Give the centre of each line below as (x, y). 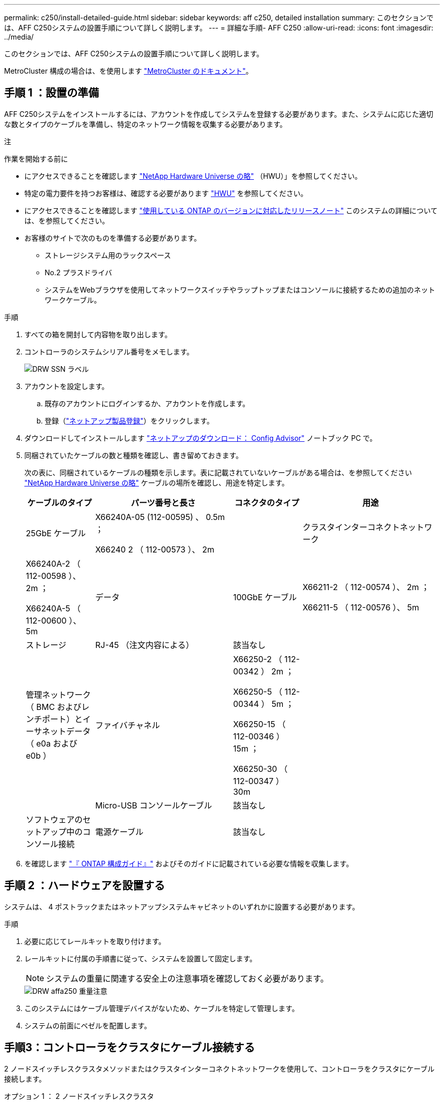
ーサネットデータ (58, 731)
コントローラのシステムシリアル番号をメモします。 (109, 351)
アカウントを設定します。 (67, 386)
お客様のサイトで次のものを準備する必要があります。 (113, 238)
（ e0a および (52, 743)
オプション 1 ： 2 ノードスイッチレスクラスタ (79, 1096)
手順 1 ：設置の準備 (51, 93)
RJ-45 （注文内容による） (144, 645)
